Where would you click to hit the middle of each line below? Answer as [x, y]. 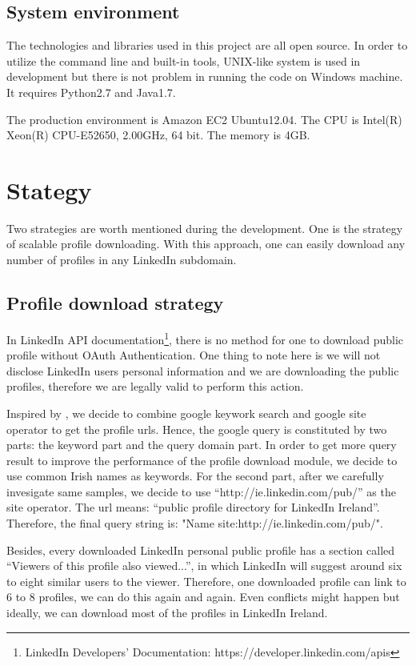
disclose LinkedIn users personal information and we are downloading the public [203, 370]
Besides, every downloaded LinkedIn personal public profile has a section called [201, 550]
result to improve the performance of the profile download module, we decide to [202, 460]
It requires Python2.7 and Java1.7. [91, 92]
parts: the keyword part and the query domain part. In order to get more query [202, 445]
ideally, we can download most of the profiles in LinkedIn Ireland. [167, 613]
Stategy [49, 189]
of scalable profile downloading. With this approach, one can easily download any [206, 244]
